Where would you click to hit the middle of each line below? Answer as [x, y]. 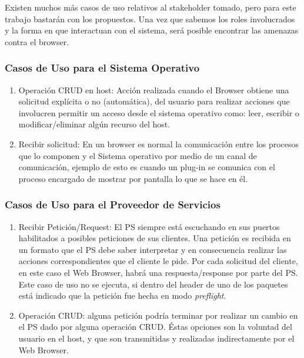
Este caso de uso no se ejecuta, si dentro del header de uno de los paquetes [153, 284]
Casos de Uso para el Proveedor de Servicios [113, 205]
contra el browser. [37, 41]
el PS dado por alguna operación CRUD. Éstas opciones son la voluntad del [155, 327]
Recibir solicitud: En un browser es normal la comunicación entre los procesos [159, 143]
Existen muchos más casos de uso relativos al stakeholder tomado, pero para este [151, 7]
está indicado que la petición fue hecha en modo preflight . [122, 295]
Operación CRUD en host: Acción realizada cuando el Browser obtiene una [154, 89]
